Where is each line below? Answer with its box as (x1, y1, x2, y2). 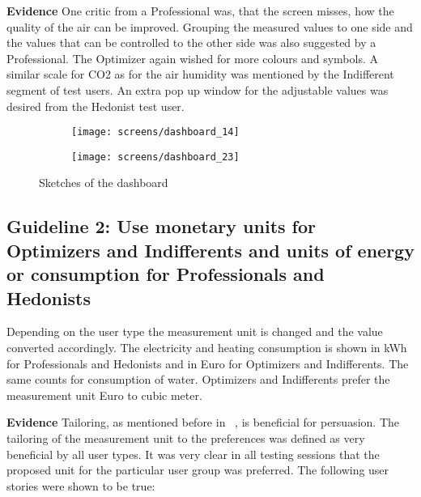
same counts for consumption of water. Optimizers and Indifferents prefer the (6, 371, 390, 388)
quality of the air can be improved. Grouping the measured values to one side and (6, 18, 413, 35)
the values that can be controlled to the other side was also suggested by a (6, 34, 376, 51)
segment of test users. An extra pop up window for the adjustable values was (6, 81, 389, 98)
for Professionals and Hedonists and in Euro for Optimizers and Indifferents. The (6, 355, 409, 372)
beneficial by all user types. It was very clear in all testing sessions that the (6, 445, 380, 462)
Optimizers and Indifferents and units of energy (6, 237, 415, 262)
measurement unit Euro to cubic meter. (6, 386, 202, 403)
